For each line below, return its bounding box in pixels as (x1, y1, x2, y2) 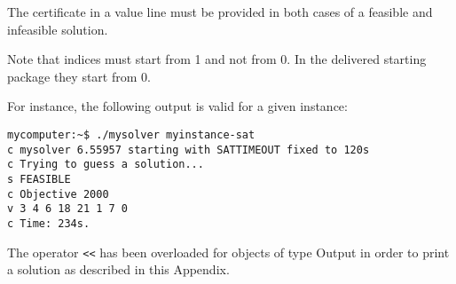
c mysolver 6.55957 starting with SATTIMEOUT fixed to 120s (7, 143, 370, 156)
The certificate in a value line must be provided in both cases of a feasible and (7, 3, 433, 20)
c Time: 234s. (7, 217, 90, 230)
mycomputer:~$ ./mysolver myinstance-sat (7, 128, 256, 141)
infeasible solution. (7, 20, 108, 38)
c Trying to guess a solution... (7, 158, 204, 171)
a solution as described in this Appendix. (7, 260, 230, 279)
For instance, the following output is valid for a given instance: (7, 97, 348, 115)
